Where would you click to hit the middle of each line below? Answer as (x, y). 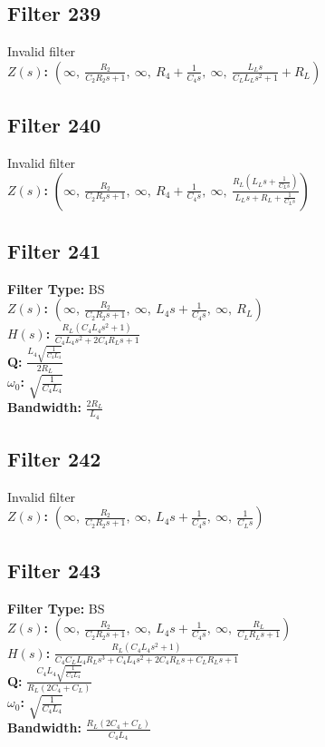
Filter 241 (54, 250)
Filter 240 (54, 125)
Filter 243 (54, 570)
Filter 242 (54, 459)
